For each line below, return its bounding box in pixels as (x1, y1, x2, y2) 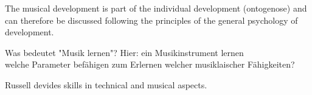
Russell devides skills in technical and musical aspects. (5, 78, 207, 91)
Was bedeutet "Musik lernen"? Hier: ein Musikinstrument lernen (5, 46, 244, 58)
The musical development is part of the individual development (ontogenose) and (5, 2, 307, 14)
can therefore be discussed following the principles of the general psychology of (5, 13, 298, 26)
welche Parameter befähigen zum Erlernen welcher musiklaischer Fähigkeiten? (5, 58, 295, 71)
